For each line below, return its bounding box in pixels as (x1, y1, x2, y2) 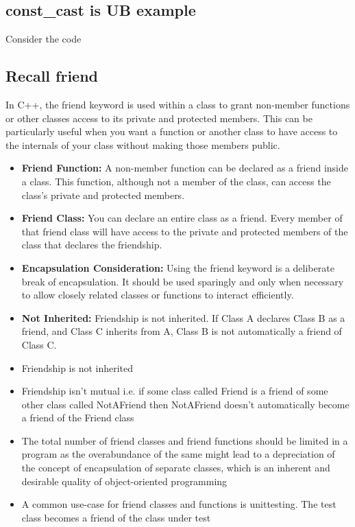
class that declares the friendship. (21, 237, 162, 252)
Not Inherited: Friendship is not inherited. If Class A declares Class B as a (21, 310, 345, 325)
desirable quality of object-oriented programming (21, 473, 228, 488)
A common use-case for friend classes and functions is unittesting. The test (21, 497, 336, 511)
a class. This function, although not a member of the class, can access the (21, 174, 331, 188)
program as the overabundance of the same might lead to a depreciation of (21, 447, 335, 461)
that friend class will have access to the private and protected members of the (21, 224, 348, 238)
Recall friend (5, 65, 99, 86)
